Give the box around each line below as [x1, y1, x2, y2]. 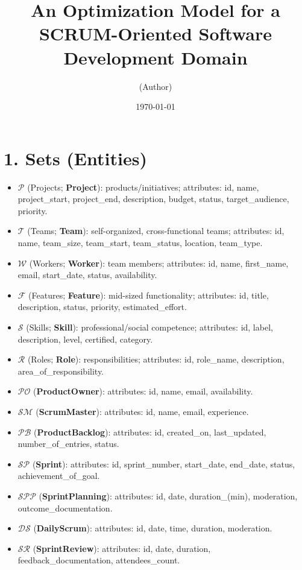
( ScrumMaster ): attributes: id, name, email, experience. [36, 405, 249, 417]
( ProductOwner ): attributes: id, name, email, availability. [33, 385, 253, 397]
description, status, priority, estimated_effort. [17, 300, 187, 313]
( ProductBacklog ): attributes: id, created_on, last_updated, [34, 425, 266, 438]
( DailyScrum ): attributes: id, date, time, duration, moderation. [33, 522, 272, 534]
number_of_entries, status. [17, 437, 119, 450]
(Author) [139, 80, 172, 92]
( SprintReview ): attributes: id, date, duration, [33, 542, 211, 554]
